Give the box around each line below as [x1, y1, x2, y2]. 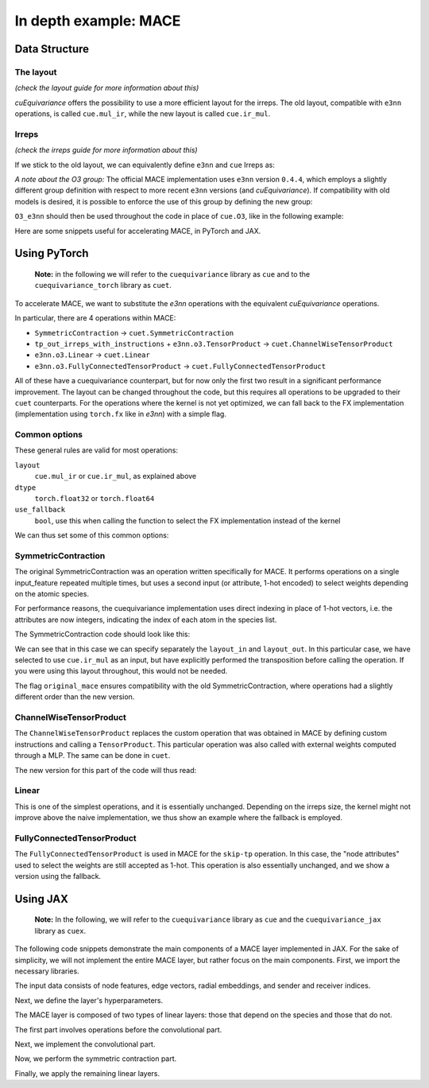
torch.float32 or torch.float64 [34, 493, 155, 503]
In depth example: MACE [14, 12, 181, 29]
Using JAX [14, 892, 69, 906]
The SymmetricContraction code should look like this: [14, 629, 191, 639]
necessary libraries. [14, 966, 79, 976]
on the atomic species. [14, 589, 89, 599]
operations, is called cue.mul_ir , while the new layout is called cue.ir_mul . [14, 109, 271, 119]
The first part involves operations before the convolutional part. [14, 1024, 222, 1034]
